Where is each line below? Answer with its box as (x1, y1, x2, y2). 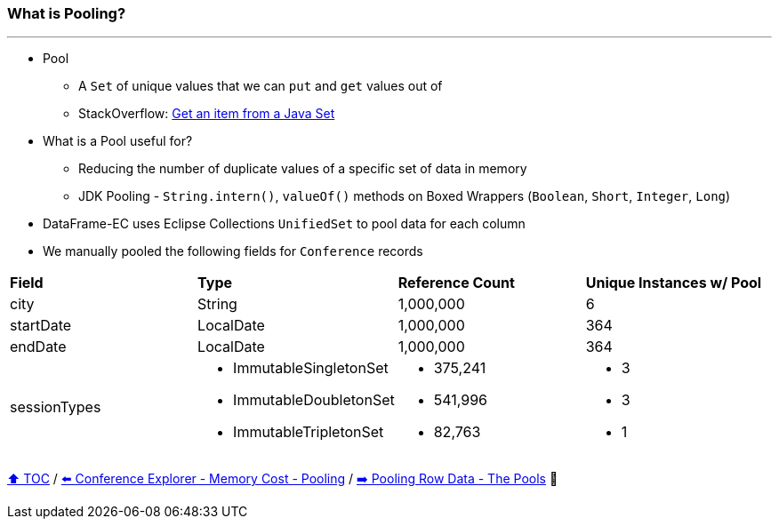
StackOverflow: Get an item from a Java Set (78, 106, 335, 122)
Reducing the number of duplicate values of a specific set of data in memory (78, 161, 527, 177)
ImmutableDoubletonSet (233, 391, 395, 410)
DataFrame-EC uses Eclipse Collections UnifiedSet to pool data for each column (43, 216, 526, 232)
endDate (10, 338, 67, 356)
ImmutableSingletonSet (233, 359, 389, 378)
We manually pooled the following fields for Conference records (43, 243, 423, 259)
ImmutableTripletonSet (233, 423, 384, 442)
